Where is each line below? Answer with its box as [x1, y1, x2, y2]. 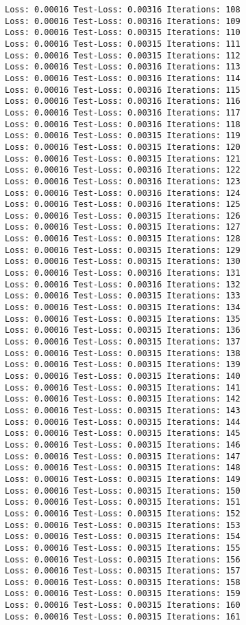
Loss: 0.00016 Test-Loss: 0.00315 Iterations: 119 [5, 131, 241, 141]
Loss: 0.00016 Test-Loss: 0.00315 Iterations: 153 [5, 520, 241, 530]
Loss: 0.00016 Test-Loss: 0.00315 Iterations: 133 [5, 291, 241, 301]
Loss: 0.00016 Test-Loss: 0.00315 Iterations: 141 [5, 382, 241, 393]
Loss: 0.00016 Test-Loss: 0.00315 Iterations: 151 [5, 497, 241, 507]
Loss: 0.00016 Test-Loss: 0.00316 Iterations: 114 [5, 73, 241, 83]
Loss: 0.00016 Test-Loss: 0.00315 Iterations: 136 [5, 325, 241, 336]
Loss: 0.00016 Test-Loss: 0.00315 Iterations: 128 [5, 234, 241, 244]
